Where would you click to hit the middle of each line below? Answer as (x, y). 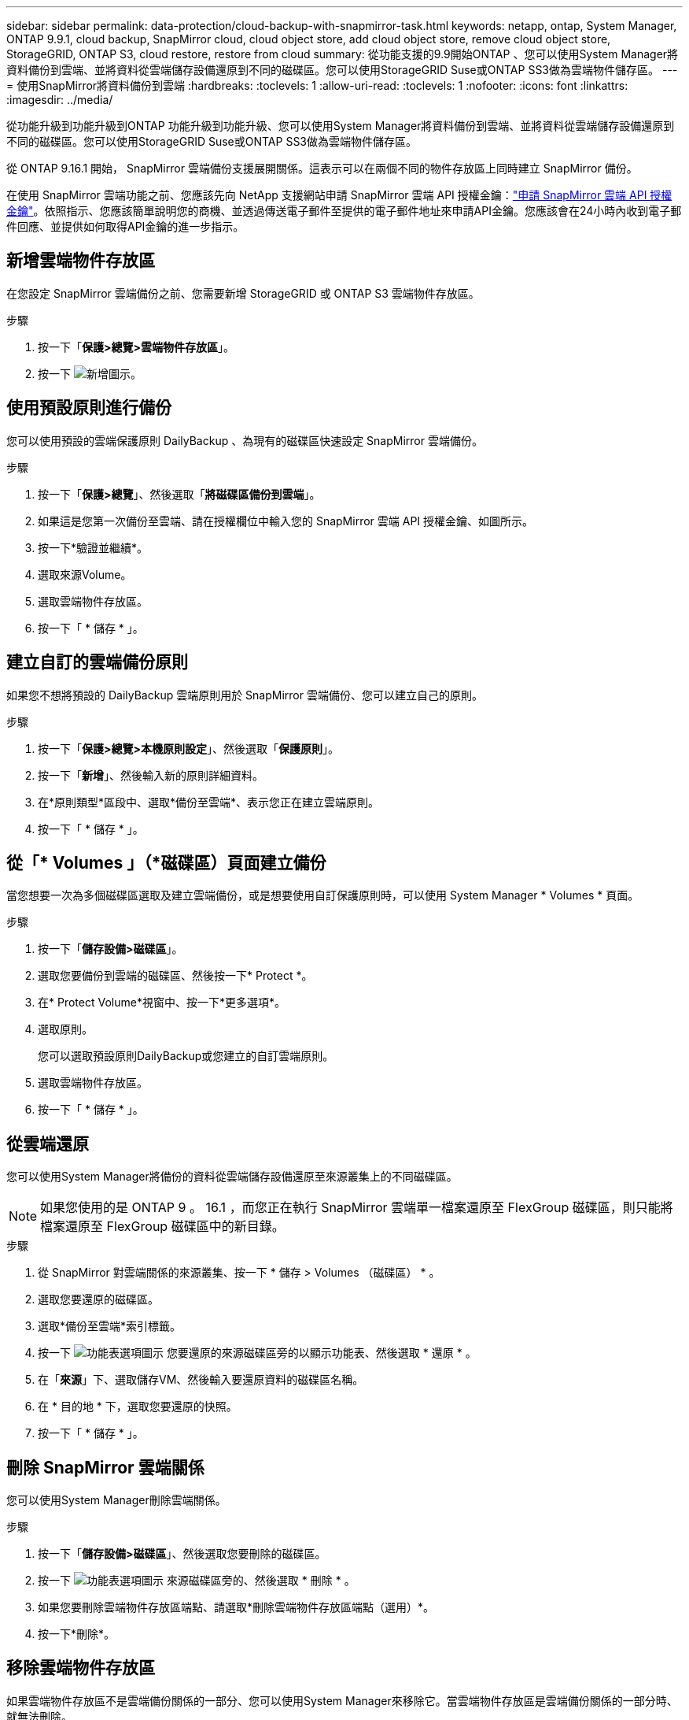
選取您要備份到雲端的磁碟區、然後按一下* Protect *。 (175, 976)
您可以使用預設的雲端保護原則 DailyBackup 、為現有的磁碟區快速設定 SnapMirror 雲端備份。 (245, 440)
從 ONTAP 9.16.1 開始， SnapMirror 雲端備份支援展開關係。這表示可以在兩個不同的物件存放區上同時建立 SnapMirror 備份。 (322, 168)
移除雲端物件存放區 (81, 1668)
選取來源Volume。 (85, 574)
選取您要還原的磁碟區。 (98, 1299)
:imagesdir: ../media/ (60, 100)
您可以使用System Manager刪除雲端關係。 (116, 1500)
